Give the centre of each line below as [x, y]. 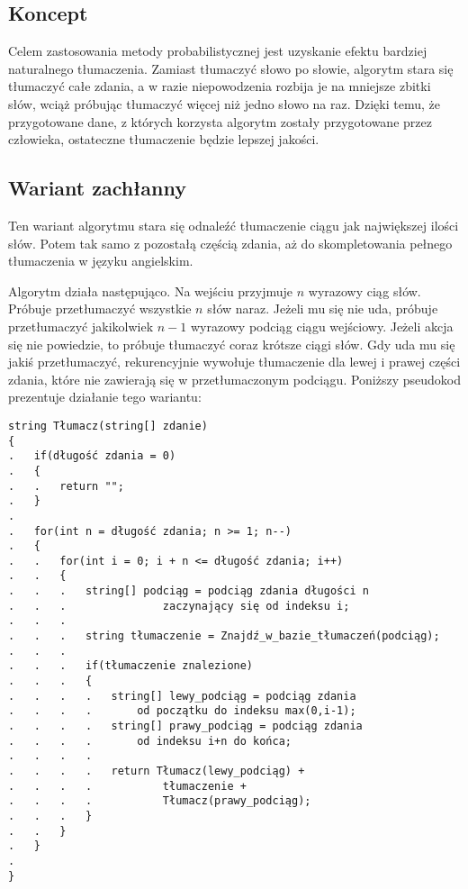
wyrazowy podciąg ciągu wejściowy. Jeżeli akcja [322, 326]
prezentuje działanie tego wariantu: [105, 397]
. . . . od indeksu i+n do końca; [150, 741]
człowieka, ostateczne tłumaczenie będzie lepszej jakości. [164, 139]
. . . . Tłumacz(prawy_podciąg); [160, 801]
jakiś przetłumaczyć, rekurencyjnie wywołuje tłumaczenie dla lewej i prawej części [234, 362]
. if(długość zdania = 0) [92, 456]
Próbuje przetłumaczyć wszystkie [100, 308]
